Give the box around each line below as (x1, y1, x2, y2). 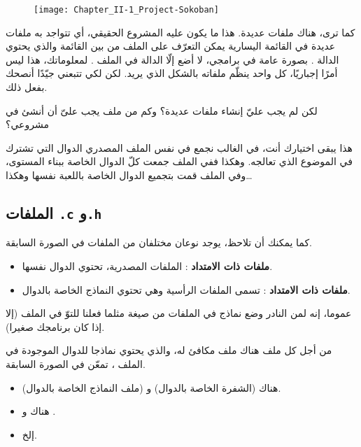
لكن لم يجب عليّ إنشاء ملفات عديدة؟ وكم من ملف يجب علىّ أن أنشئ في (6, 103, 318, 118)
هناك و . (22, 404, 56, 418)
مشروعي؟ (6, 117, 49, 132)
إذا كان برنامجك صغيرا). (6, 319, 105, 334)
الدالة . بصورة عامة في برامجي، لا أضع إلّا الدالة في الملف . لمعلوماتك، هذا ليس (6, 52, 339, 66)
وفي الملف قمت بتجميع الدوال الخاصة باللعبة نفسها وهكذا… (6, 168, 253, 182)
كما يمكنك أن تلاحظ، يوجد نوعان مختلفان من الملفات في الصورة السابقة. (6, 235, 312, 250)
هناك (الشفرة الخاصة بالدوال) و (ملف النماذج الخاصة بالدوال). (22, 380, 281, 395)
